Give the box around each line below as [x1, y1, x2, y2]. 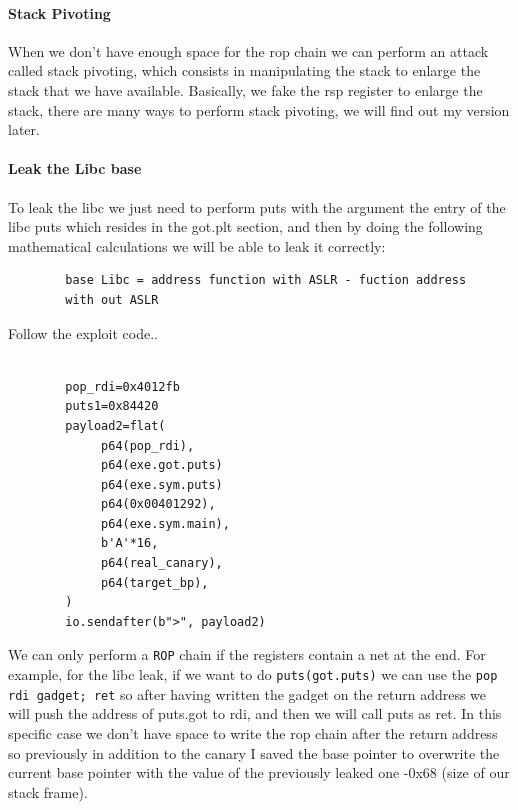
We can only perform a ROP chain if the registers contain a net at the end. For [8, 644, 486, 665]
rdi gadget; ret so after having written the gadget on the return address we [8, 683, 487, 704]
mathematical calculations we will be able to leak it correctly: [8, 235, 386, 256]
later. [8, 119, 40, 140]
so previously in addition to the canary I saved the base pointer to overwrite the [8, 742, 500, 763]
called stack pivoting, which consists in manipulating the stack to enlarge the [8, 60, 481, 81]
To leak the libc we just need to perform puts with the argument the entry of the [8, 196, 506, 217]
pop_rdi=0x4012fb [65, 379, 180, 394]
